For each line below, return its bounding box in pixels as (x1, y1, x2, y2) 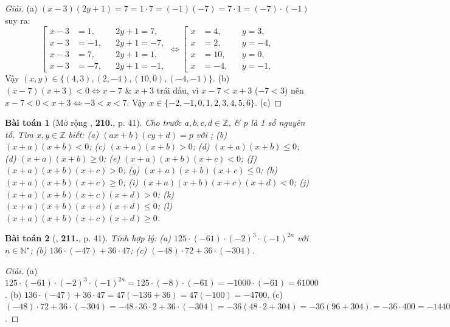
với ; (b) (196, 128, 227, 140)
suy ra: (5, 13, 30, 26)
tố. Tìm (5, 128, 33, 140)
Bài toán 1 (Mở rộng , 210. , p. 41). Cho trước (5, 116, 182, 129)
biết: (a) (68, 128, 99, 140)
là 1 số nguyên (251, 116, 305, 129)
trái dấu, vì (156, 83, 199, 96)
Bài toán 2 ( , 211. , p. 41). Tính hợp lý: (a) (5, 232, 171, 244)
